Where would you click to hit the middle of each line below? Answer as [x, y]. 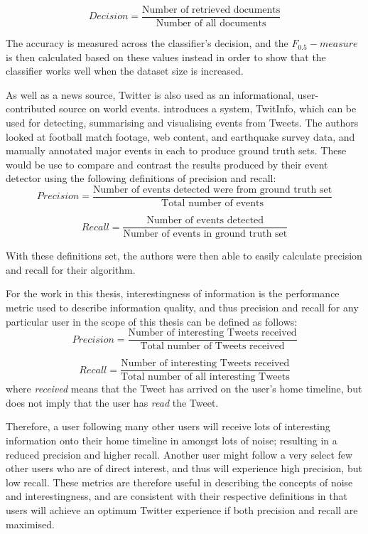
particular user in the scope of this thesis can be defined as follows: [152, 321]
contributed [31, 108]
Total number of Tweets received [212, 347]
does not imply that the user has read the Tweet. [112, 402]
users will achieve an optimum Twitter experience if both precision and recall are [182, 509]
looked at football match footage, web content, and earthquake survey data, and [180, 136]
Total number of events [212, 204]
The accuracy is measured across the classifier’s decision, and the [147, 43]
